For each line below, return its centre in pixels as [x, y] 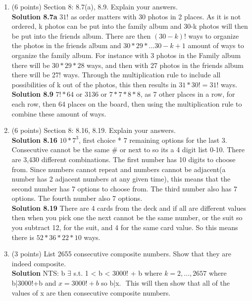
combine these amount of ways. [59, 113]
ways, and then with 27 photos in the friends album [165, 65]
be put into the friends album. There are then [81, 35]
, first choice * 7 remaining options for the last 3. [153, 140]
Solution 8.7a [34, 16]
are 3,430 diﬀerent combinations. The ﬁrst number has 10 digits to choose [124, 159]
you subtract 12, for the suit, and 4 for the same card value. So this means [125, 227]
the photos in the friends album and [66, 45]
